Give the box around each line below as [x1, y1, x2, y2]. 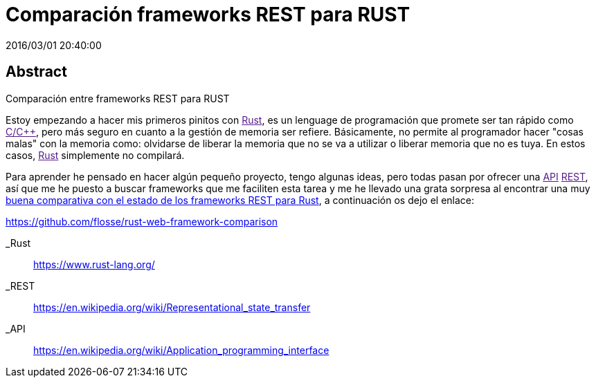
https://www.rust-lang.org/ [33, 258, 155, 270]
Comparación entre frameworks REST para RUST [6, 92, 230, 104]
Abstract [6, 63, 67, 81]
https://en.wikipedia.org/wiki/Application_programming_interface [33, 344, 329, 356]
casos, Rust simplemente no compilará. [6, 149, 185, 161]
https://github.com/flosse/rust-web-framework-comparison [6, 215, 278, 227]
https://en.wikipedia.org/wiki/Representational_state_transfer [33, 301, 311, 313]
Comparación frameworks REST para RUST [6, 3, 410, 26]
